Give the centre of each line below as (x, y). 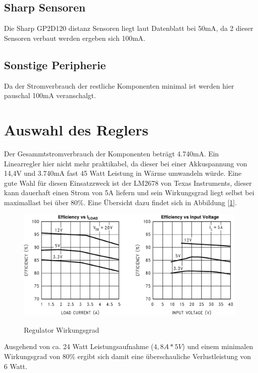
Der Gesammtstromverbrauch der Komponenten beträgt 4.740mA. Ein (112, 153)
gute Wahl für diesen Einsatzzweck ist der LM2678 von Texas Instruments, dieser (128, 183)
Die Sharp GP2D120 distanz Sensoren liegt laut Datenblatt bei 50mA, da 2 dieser (129, 28)
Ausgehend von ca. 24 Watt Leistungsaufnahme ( (79, 346)
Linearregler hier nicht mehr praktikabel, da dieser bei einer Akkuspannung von (126, 163)
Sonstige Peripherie (55, 64)
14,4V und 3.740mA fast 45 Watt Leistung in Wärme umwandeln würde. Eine (123, 173)
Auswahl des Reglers (76, 129)
